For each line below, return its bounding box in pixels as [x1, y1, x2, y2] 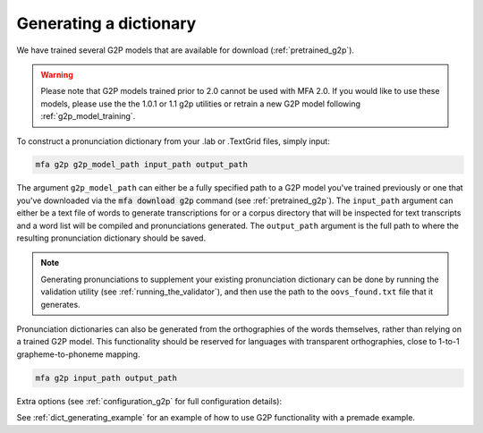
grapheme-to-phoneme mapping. [16, 349, 140, 360]
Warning [40, 69, 73, 80]
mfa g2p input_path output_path [35, 372, 178, 383]
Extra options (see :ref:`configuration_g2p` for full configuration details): [16, 395, 282, 406]
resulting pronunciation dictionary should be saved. [16, 233, 206, 243]
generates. [40, 299, 80, 310]
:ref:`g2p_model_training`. [40, 111, 136, 122]
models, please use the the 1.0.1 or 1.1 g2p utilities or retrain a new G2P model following [40, 98, 361, 109]
